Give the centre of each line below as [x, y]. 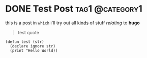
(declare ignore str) [33, 46]
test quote [28, 32]
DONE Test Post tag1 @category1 [74, 9]
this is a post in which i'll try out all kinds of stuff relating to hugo [72, 23]
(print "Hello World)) [34, 50]
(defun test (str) [25, 42]
